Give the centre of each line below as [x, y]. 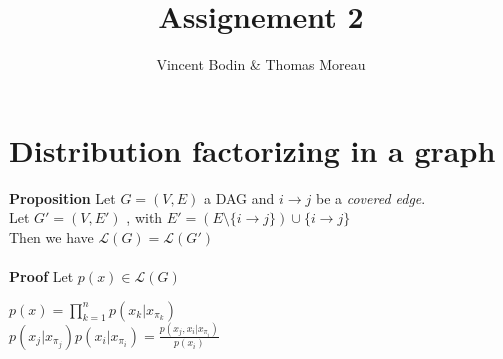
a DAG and [239, 197]
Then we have [51, 236]
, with [144, 217]
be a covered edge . [370, 197]
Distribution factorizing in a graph [252, 149]
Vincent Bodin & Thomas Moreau [261, 64]
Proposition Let [62, 197]
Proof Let [41, 276]
